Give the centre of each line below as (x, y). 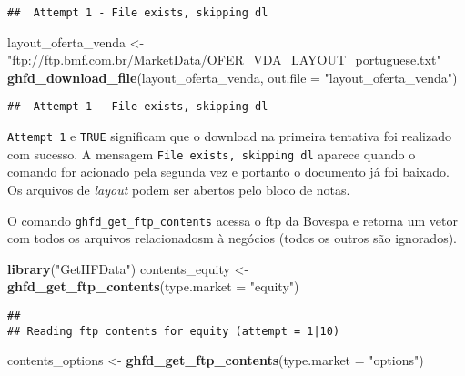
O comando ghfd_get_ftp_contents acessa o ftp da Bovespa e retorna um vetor (233, 220)
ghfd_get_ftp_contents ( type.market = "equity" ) (153, 286)
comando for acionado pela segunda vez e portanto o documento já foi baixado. (228, 172)
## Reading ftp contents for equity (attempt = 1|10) (174, 331)
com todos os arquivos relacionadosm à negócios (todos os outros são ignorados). (232, 238)
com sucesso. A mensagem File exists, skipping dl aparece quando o (212, 153)
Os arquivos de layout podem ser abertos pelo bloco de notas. (179, 189)
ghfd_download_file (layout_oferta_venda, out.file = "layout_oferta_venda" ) (232, 77)
